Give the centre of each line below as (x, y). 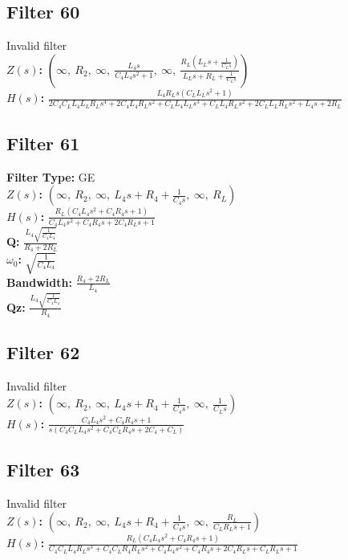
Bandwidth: (39, 282)
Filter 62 (43, 352)
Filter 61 (43, 143)
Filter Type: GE (51, 176)
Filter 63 (43, 470)
